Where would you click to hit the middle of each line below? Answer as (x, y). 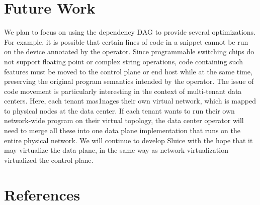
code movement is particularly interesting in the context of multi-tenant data (123, 91)
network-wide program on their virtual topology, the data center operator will (124, 120)
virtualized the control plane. (49, 160)
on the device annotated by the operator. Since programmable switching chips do (129, 52)
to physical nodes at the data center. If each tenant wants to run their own (119, 110)
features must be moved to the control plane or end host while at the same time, (128, 71)
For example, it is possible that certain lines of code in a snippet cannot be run (126, 41)
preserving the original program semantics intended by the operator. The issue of (129, 81)
